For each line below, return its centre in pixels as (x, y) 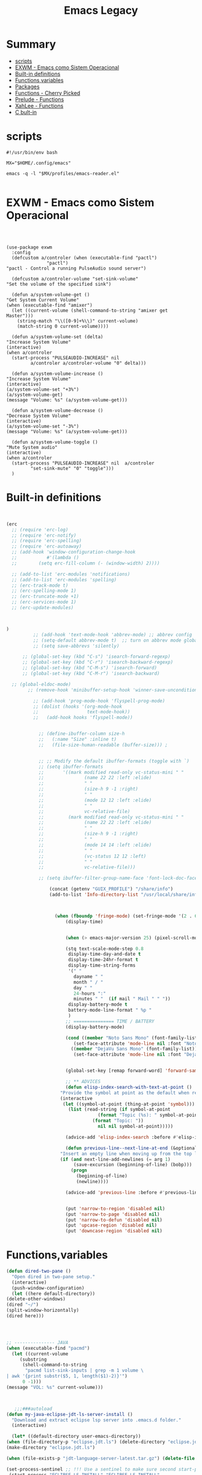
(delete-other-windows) (36, 1299)
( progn (79, 1170)
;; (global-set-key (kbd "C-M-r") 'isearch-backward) (91, 673)
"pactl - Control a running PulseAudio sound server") (76, 268)
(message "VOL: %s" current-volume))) (55, 1387)
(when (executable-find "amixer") (50, 305)
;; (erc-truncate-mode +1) (45, 596)
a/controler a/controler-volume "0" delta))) (88, 363)
